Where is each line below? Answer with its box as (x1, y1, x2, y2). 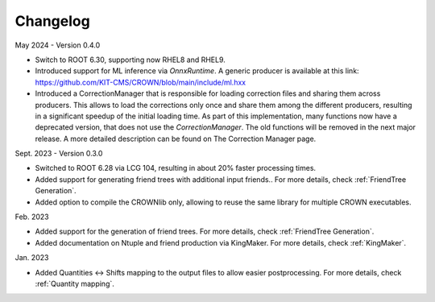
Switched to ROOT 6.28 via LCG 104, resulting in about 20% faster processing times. (35, 163, 317, 173)
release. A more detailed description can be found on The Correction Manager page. (35, 134, 317, 143)
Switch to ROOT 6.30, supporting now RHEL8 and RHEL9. (35, 55, 226, 64)
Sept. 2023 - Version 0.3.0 (14, 149, 103, 159)
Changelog (14, 12, 90, 30)
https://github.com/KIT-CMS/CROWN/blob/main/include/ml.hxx (35, 77, 246, 87)
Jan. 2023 (14, 253, 49, 263)
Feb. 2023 (14, 212, 49, 221)
